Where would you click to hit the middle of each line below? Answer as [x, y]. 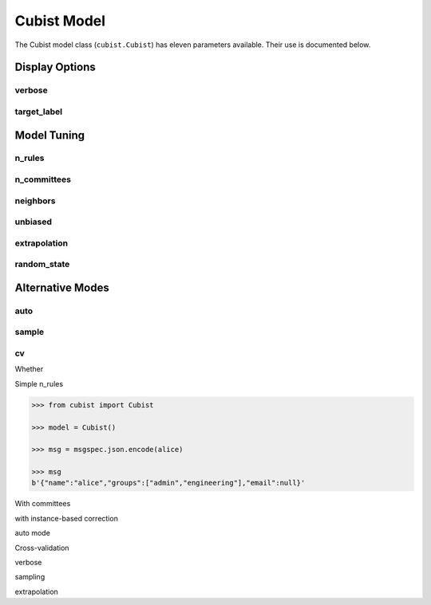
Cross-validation [42, 548]
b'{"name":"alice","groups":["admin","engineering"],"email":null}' [168, 483]
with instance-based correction [67, 518]
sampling [30, 577]
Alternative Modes [62, 287]
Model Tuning [50, 135]
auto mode [33, 533]
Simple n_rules [39, 383]
